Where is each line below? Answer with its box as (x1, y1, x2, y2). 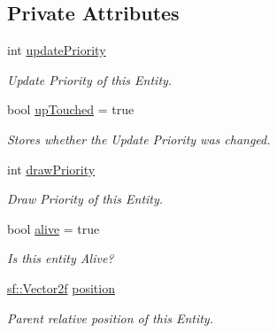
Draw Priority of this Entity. (7, 190, 164, 208)
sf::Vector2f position (7, 278, 115, 297)
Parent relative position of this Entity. (7, 308, 213, 327)
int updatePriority (7, 41, 106, 59)
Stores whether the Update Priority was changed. (7, 129, 271, 148)
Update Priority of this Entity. (7, 70, 173, 89)
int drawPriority (7, 159, 96, 178)
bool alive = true (7, 219, 100, 237)
